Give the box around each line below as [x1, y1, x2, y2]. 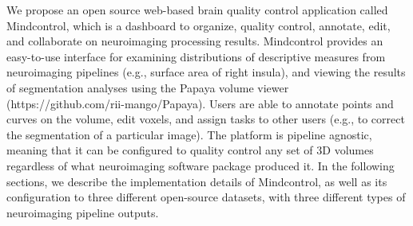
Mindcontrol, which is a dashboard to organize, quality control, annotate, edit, [6, 17, 391, 33]
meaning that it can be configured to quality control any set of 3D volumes [6, 142, 374, 158]
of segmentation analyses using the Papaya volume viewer [6, 79, 289, 95]
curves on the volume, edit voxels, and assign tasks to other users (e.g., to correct [6, 111, 405, 127]
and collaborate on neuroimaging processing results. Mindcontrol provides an [6, 33, 383, 49]
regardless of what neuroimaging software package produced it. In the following [6, 157, 395, 173]
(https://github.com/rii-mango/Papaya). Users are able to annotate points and [6, 95, 394, 111]
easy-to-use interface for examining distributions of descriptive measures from [6, 48, 386, 64]
